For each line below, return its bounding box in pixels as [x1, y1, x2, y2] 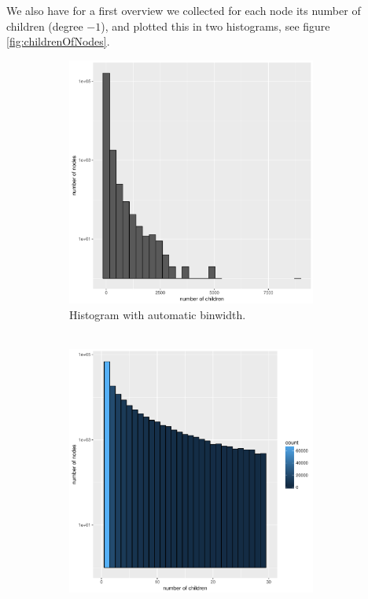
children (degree [6, 17, 83, 34]
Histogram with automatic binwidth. [69, 306, 246, 322]
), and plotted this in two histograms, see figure [101, 17, 330, 34]
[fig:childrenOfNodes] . [6, 33, 110, 50]
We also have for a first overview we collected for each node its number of [6, 2, 361, 18]
